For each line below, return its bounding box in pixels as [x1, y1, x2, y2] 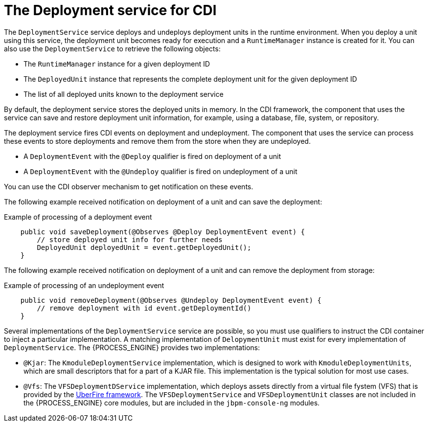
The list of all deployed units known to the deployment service [23, 90, 224, 98]
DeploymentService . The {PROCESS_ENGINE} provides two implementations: [4, 343, 260, 352]
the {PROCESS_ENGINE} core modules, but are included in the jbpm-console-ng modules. [23, 398, 320, 407]
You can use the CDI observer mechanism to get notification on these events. [4, 182, 253, 191]
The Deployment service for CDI [4, 2, 217, 19]
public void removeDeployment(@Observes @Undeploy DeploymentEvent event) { [20, 296, 322, 304]
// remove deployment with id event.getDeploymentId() [37, 304, 251, 312]
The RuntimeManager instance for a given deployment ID [23, 59, 210, 68]
